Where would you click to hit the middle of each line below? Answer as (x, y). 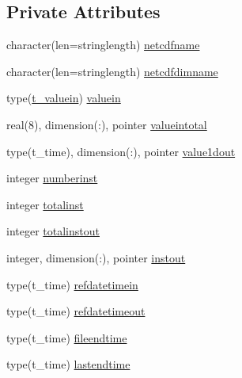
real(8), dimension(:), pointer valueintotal (107, 124)
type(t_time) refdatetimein (72, 284)
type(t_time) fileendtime (67, 337)
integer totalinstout (53, 231)
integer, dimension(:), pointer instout (96, 257)
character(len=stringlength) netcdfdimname (112, 71)
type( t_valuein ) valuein (64, 98)
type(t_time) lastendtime (68, 364)
